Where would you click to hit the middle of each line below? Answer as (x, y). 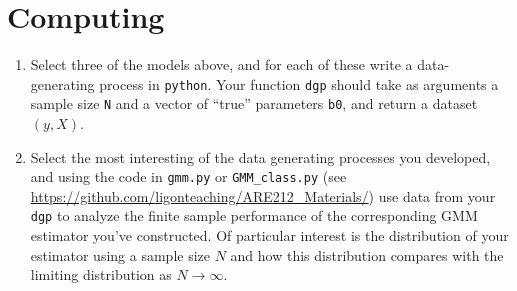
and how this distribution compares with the (367, 254)
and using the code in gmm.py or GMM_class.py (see (188, 176)
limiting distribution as (101, 274)
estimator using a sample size (120, 254)
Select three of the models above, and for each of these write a (221, 64)
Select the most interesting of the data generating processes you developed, (260, 156)
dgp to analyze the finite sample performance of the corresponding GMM (254, 215)
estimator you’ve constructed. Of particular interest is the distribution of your (269, 235)
